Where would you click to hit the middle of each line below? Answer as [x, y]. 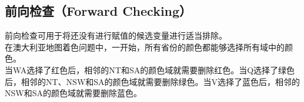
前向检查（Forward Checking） [98, 11]
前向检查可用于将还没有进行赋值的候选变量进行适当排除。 [116, 35]
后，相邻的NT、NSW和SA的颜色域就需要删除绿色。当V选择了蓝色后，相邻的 [153, 81]
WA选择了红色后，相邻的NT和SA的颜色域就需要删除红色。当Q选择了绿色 [154, 69]
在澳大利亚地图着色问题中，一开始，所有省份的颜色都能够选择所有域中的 [145, 47]
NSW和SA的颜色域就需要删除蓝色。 [73, 93]
